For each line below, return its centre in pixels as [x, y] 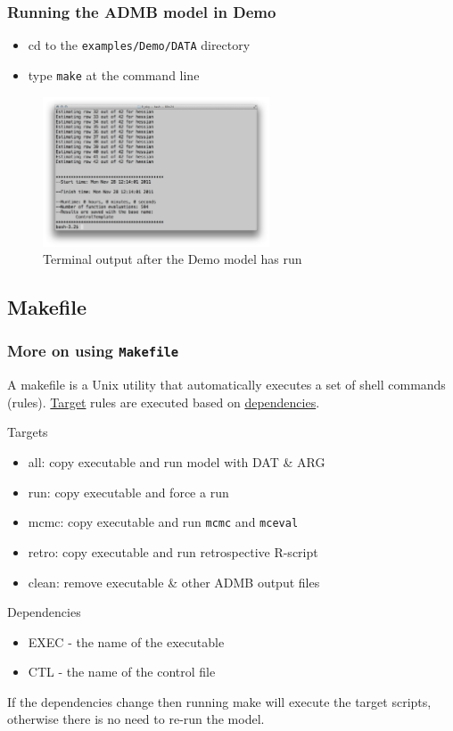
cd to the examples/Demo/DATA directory [139, 45]
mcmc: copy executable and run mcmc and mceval [163, 522]
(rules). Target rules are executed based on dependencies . [164, 402]
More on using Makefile [93, 351]
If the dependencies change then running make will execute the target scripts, [219, 701]
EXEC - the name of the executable [126, 641]
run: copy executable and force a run [128, 492]
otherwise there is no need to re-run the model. [136, 719]
